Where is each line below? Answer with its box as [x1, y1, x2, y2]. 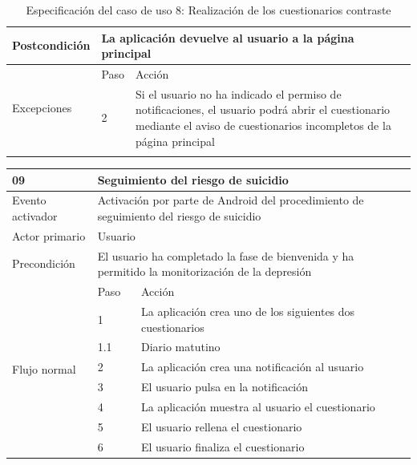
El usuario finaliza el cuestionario [140, 438, 305, 455]
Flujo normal [12, 360, 76, 377]
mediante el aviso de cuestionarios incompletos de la [136, 117, 391, 134]
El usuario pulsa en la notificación [140, 378, 309, 395]
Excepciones [12, 99, 72, 115]
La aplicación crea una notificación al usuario [140, 358, 364, 375]
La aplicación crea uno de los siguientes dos [140, 302, 355, 319]
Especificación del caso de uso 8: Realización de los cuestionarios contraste [26, 2, 391, 18]
